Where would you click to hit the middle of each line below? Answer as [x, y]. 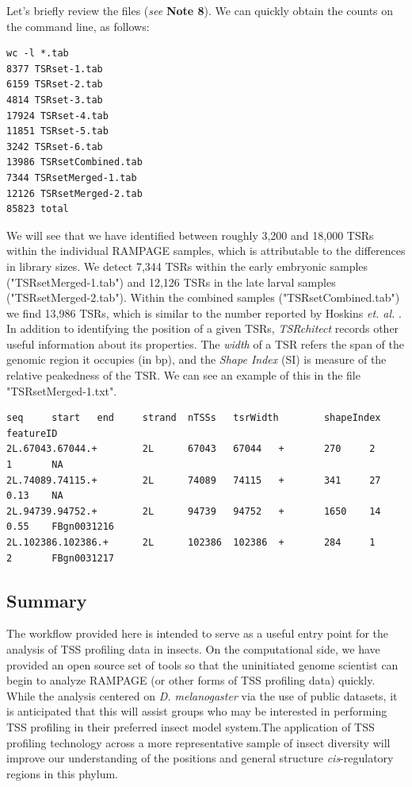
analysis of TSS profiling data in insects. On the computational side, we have [193, 648]
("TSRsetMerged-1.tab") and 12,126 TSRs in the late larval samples [171, 282]
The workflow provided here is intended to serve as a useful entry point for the [197, 633]
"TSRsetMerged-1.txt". [62, 390]
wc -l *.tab [38, 54]
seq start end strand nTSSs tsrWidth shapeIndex [194, 418]
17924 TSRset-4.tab [57, 116]
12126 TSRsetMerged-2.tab [74, 193]
